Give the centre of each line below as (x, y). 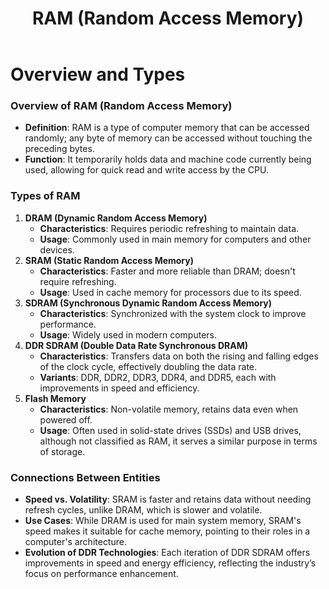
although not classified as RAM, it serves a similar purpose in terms (178, 441)
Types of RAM (45, 196)
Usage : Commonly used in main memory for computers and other (175, 239)
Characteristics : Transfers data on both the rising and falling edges (179, 356)
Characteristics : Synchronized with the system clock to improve (173, 313)
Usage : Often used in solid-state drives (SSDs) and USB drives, (170, 430)
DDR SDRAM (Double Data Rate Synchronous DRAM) (136, 345)
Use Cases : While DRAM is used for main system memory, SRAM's (163, 521)
